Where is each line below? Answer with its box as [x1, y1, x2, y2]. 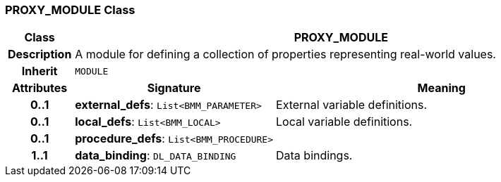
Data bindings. [276, 148, 353, 163]
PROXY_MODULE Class [5, 3, 135, 17]
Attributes [12, 81, 68, 96]
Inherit [21, 64, 58, 79]
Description [7, 47, 72, 62]
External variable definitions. [276, 98, 428, 112]
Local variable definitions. [276, 115, 413, 129]
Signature [147, 81, 201, 96]
